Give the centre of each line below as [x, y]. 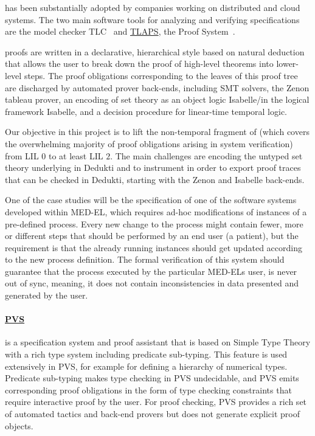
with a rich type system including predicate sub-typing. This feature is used [146, 354]
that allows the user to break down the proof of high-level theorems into [139, 64]
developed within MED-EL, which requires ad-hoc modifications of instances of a [156, 211]
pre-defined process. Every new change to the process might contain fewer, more [154, 223]
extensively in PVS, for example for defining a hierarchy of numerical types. [146, 366]
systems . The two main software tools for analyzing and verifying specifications [152, 19]
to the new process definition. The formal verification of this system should [145, 259]
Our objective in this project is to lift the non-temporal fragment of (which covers [157, 132]
